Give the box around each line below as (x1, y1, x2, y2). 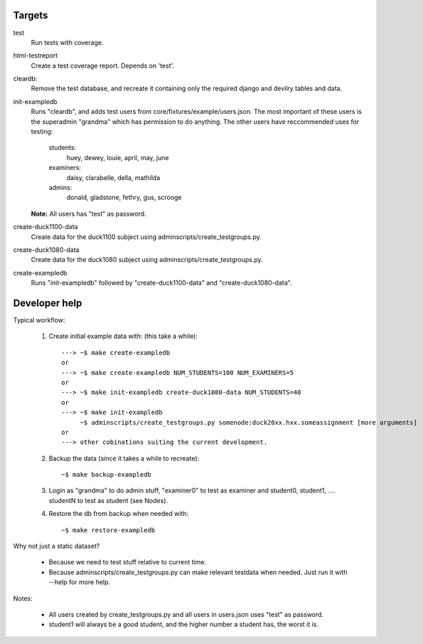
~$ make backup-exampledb (61, 470, 152, 479)
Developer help (13, 297, 82, 309)
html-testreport (13, 51, 58, 60)
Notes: (13, 594, 33, 603)
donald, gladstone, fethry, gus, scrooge (66, 193, 182, 202)
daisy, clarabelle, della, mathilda (66, 173, 161, 181)
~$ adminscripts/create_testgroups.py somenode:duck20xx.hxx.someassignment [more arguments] (80, 418, 417, 426)
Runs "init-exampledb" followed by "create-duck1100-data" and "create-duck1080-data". (31, 278, 292, 287)
